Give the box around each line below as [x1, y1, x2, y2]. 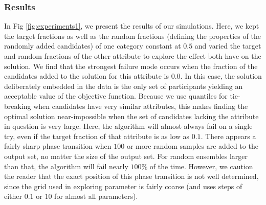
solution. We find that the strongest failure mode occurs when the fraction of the [4, 60, 258, 71]
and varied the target [194, 40, 261, 51]
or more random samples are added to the [126, 141, 258, 151]
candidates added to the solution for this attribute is [4, 71, 169, 81]
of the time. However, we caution [149, 161, 253, 171]
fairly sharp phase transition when [4, 141, 112, 151]
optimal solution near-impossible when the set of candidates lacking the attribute [4, 110, 259, 121]
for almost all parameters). [54, 191, 138, 201]
